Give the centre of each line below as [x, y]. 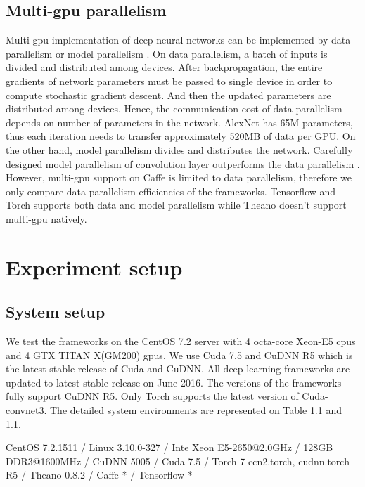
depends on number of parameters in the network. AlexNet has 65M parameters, [179, 122]
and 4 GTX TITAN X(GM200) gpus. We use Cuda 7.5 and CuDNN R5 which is [179, 355]
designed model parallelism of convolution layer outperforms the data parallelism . [183, 163]
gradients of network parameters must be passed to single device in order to [169, 80]
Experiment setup [94, 267]
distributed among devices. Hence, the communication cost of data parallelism [174, 109]
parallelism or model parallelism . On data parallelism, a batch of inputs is [167, 53]
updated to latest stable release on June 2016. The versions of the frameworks [174, 382]
